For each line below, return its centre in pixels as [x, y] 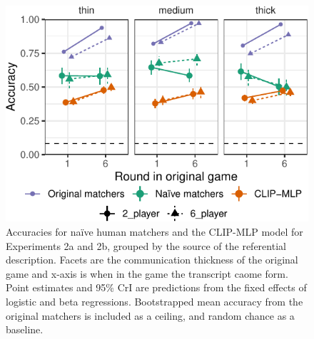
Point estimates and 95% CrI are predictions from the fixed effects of [156, 287]
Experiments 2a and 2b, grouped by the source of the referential [146, 245]
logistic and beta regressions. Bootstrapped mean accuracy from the [155, 301]
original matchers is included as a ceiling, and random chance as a [150, 315]
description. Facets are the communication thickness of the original [152, 260]
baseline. [25, 329]
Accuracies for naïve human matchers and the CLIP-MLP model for [155, 231]
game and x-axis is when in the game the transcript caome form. [147, 273]
